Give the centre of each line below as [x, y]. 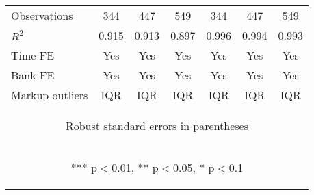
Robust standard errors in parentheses [157, 126]
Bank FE [33, 75]
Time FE [33, 55]
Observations [42, 15]
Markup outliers [50, 95]
